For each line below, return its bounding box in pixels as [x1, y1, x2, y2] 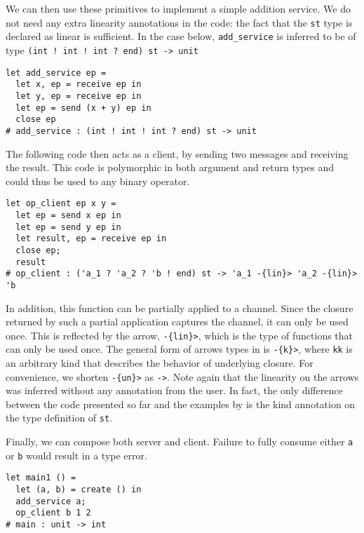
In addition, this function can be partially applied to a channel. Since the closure [6, 300, 353, 315]
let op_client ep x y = [6, 198, 116, 209]
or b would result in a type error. [6, 447, 147, 462]
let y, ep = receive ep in [15, 90, 142, 101]
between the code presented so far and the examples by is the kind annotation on [6, 396, 356, 411]
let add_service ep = [6, 67, 107, 78]
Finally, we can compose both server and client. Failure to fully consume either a [6, 434, 353, 449]
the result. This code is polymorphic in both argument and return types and [6, 160, 334, 175]
